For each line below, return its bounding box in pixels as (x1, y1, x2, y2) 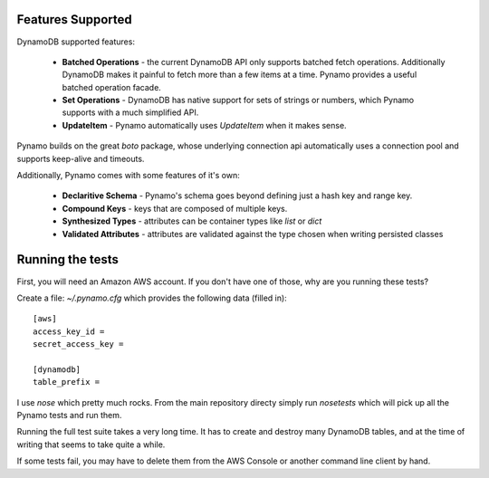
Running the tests (16, 252, 120, 267)
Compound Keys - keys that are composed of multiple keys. (62, 203, 288, 214)
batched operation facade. (62, 81, 162, 92)
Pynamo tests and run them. (16, 410, 122, 421)
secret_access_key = (33, 339, 124, 349)
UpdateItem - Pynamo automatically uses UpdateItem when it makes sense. (62, 119, 348, 130)
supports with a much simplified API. (62, 107, 199, 118)
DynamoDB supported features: (16, 36, 136, 47)
